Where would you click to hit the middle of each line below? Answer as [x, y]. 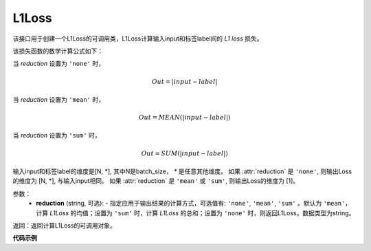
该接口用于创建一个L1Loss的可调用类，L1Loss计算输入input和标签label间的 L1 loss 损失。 [138, 39]
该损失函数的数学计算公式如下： [58, 51]
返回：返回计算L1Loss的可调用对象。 [65, 226]
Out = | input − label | [184, 81]
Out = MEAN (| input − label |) [184, 118]
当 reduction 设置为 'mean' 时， [58, 99]
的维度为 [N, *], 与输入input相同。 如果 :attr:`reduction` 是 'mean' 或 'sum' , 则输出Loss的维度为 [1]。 [156, 181]
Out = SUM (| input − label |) [184, 153]
